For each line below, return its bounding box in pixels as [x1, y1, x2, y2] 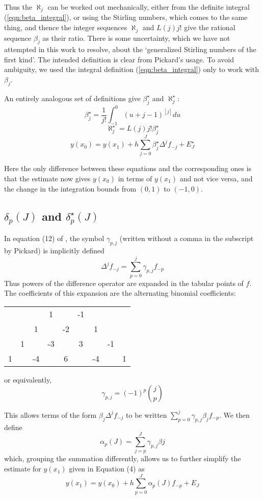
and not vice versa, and [179, 173, 253, 183]
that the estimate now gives [4, 173, 91, 183]
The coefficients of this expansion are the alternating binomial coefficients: [4, 288, 236, 298]
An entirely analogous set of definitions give [4, 92, 141, 103]
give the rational [184, 22, 235, 33]
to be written [126, 409, 167, 420]
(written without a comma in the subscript [119, 233, 254, 244]
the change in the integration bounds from [4, 183, 137, 194]
